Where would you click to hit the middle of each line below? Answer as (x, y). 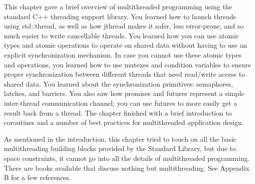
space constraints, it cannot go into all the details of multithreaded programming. (127, 158)
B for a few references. (38, 177)
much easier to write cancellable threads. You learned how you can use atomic (122, 35)
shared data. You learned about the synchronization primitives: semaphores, (119, 83)
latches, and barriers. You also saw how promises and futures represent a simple (124, 93)
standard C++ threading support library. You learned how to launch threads (120, 16)
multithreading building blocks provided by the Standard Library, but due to (120, 148)
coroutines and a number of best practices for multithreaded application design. (124, 122)
